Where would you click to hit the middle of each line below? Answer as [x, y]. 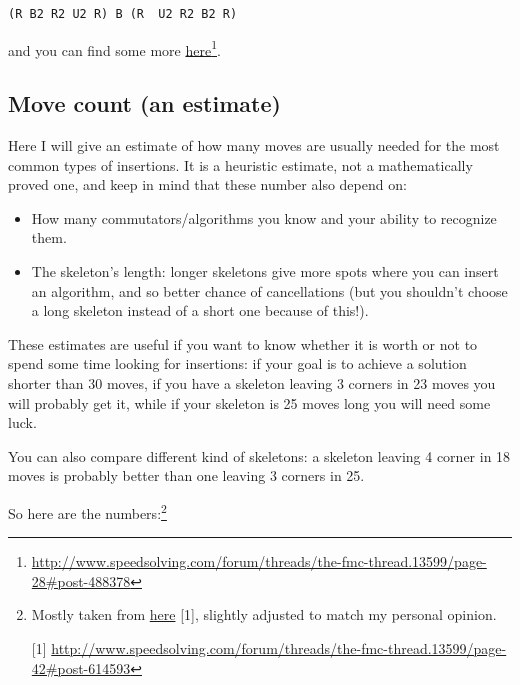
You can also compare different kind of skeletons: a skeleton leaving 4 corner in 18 [259, 455]
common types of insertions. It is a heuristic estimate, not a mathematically [240, 164]
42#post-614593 [81, 667]
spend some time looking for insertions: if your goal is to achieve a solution [237, 363]
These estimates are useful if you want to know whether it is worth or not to [243, 343]
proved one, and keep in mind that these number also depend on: [207, 184]
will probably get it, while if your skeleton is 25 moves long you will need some [249, 402]
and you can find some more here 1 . [114, 48]
